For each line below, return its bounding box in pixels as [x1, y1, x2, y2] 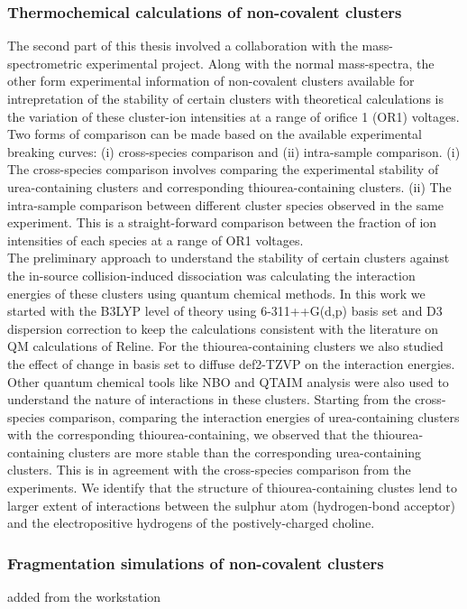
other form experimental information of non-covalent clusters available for [7, 71, 415, 90]
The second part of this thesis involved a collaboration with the [7, 36, 358, 55]
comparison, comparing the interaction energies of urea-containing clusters [49, 407, 460, 426]
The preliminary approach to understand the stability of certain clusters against [7, 248, 450, 267]
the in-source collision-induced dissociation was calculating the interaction [7, 265, 416, 284]
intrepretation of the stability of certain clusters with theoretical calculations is [7, 89, 444, 107]
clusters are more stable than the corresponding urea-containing [69, 442, 422, 461]
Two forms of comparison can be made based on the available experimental [7, 125, 422, 143]
